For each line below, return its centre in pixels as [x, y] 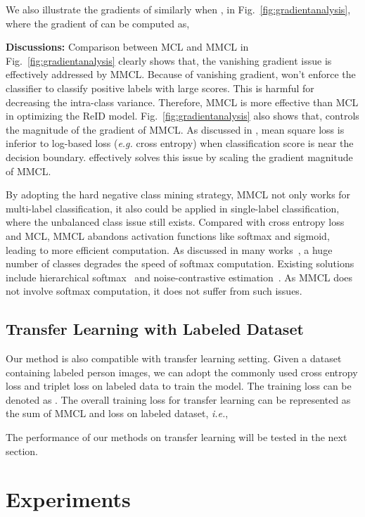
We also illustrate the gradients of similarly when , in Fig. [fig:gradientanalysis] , [178, 9]
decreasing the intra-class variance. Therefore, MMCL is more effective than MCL [182, 102]
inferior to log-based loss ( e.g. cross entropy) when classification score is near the [180, 143]
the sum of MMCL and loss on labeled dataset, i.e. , [117, 413]
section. [22, 451]
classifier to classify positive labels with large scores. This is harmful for [160, 88]
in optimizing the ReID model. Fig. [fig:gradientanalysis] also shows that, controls [182, 116]
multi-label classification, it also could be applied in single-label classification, [173, 208]
